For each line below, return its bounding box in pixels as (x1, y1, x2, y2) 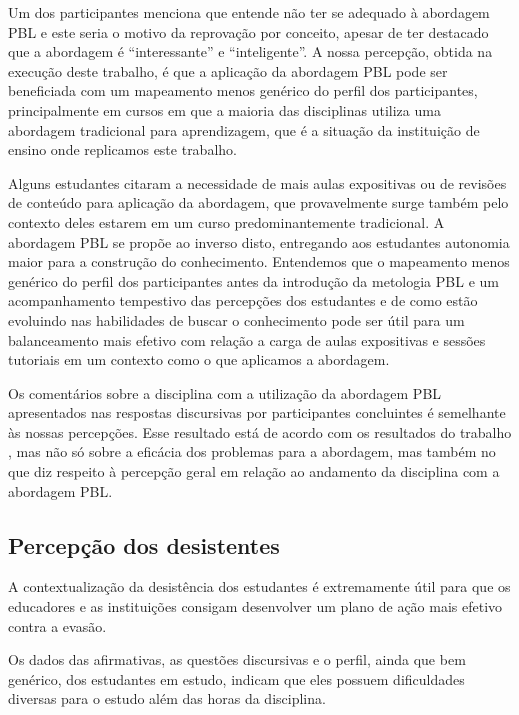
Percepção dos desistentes (8, 529, 280, 560)
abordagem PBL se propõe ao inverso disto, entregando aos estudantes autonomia (8, 231, 510, 252)
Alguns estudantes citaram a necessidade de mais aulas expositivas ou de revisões (8, 172, 507, 193)
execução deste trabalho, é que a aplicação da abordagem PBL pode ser (8, 60, 448, 81)
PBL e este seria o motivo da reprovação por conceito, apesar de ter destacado (8, 21, 489, 42)
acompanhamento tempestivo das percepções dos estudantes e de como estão (8, 290, 478, 311)
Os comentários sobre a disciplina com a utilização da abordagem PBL (8, 382, 442, 403)
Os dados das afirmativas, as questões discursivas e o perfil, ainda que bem (8, 649, 466, 670)
